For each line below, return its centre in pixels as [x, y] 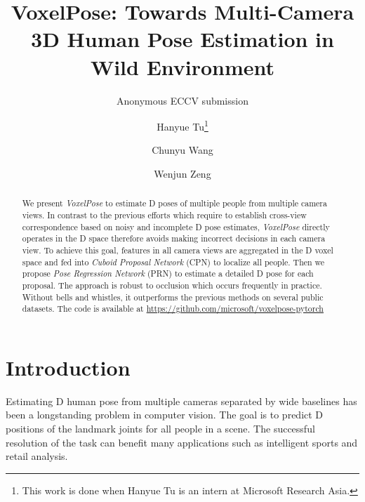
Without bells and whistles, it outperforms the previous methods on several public [173, 297]
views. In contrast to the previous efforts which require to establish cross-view [164, 214]
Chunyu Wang [182, 150]
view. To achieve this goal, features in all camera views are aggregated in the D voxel [178, 250]
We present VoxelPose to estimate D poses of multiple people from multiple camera [174, 203]
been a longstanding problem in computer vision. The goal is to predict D [165, 415]
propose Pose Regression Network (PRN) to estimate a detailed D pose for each [168, 273]
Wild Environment [182, 66]
